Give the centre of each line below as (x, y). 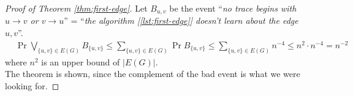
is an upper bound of (81, 61)
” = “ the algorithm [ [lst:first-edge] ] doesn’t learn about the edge (181, 20)
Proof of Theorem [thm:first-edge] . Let (76, 8)
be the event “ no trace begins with (233, 8)
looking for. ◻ (32, 85)
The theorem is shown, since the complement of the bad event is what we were (153, 74)
